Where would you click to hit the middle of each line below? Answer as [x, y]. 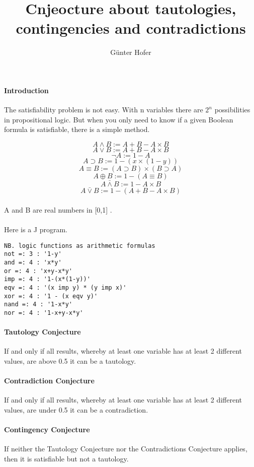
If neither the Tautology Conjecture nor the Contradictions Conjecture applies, [126, 449]
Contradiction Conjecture [49, 381]
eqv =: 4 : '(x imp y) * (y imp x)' [65, 287]
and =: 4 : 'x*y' [33, 263]
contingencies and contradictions [131, 28]
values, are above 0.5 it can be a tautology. [70, 361]
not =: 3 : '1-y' [33, 254]
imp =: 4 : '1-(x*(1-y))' [47, 279]
